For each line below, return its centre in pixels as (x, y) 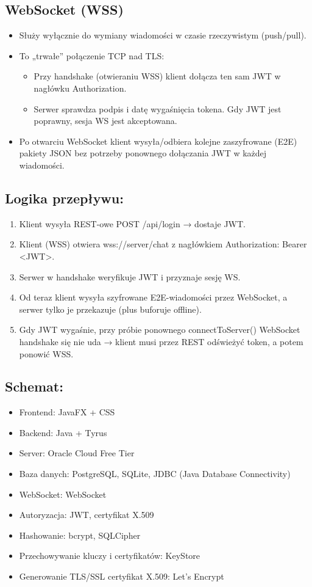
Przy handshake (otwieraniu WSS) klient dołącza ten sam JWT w (157, 76)
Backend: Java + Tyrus (63, 432)
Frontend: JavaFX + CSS (67, 412)
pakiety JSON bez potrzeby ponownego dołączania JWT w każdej (143, 153)
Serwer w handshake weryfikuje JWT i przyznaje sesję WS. (130, 276)
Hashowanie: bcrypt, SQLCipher (80, 535)
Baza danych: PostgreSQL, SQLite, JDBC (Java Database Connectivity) (155, 474)
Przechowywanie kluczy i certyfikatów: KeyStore (110, 556)
